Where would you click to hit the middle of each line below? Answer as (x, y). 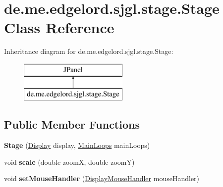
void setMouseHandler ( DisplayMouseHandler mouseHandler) (102, 178)
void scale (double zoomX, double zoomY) (69, 162)
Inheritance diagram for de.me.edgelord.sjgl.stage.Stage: (89, 51)
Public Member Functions (72, 124)
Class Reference (59, 27)
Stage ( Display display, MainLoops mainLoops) (77, 145)
